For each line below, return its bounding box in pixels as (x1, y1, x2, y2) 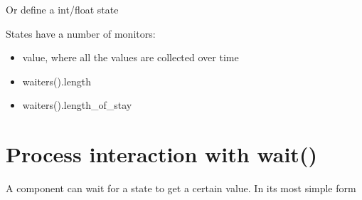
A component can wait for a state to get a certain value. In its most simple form (6, 181, 356, 196)
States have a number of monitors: (6, 26, 156, 41)
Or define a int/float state (6, 2, 119, 16)
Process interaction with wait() (6, 140, 317, 169)
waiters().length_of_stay (22, 98, 132, 112)
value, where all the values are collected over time (22, 50, 239, 65)
